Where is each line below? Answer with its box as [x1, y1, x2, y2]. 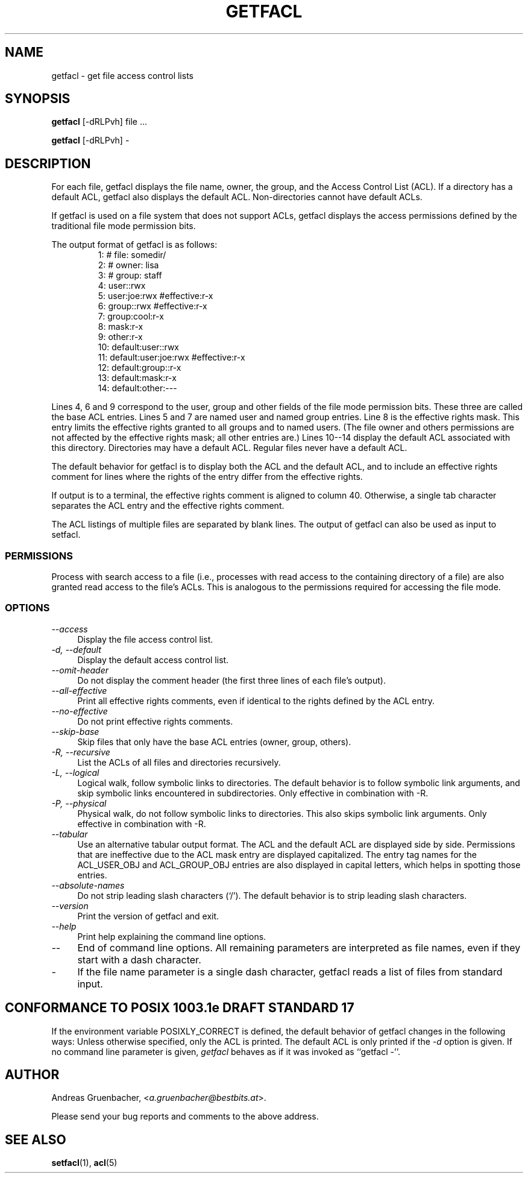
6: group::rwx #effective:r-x [98, 301, 207, 312]
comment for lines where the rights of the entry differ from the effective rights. [51, 471, 363, 482]
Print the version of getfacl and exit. [77, 910, 219, 921]
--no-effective [51, 705, 108, 716]
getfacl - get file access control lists [51, 70, 193, 81]
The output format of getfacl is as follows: [51, 239, 218, 250]
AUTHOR [5, 1067, 60, 1083]
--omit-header [51, 664, 108, 675]
